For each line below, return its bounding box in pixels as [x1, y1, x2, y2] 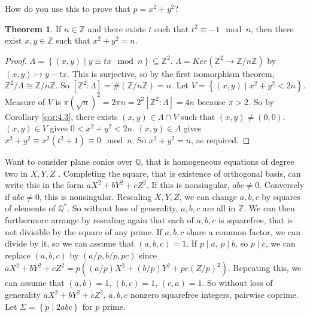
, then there [251, 22, 294, 35]
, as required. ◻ [191, 134, 250, 146]
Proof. [5, 54, 27, 66]
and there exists [87, 22, 146, 35]
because [197, 95, 226, 107]
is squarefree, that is [218, 214, 293, 226]
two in [5, 167, 28, 179]
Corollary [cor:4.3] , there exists [5, 110, 118, 122]
